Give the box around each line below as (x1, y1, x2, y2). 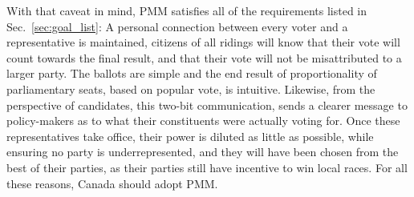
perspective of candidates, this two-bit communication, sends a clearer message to (6, 96, 408, 113)
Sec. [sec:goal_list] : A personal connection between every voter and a (6, 18, 348, 34)
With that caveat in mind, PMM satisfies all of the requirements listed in (6, 2, 367, 18)
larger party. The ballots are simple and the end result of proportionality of (6, 65, 377, 82)
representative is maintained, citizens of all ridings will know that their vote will (6, 34, 400, 50)
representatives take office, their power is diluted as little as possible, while (6, 127, 374, 144)
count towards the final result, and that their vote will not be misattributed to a (6, 49, 402, 66)
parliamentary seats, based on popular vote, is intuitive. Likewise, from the (6, 80, 375, 97)
